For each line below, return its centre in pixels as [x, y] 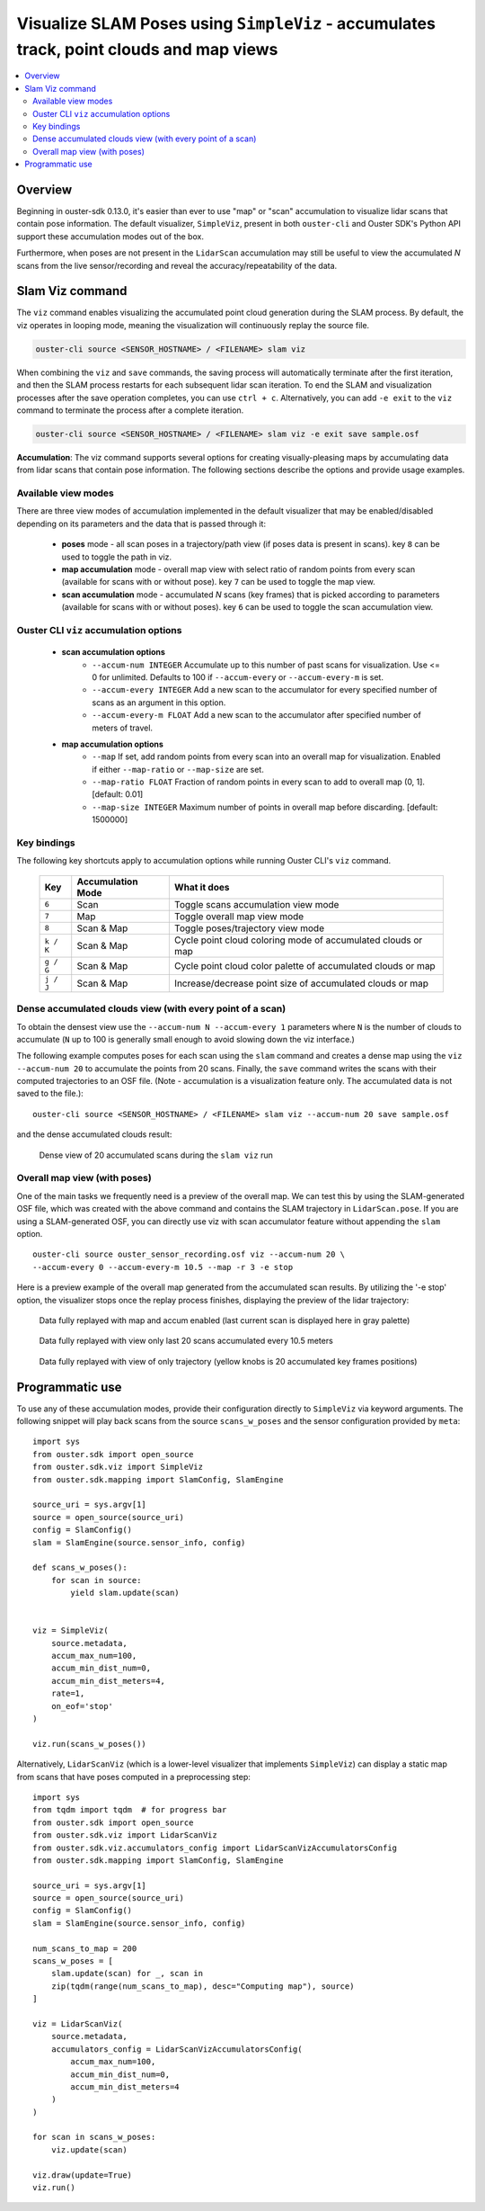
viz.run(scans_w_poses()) [90, 1744]
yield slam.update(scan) [125, 1593]
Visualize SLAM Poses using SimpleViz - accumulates [226, 23]
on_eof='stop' [82, 1706]
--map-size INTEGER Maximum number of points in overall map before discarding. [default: [265, 807]
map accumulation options [112, 744]
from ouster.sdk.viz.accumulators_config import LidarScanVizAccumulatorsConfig [215, 1848]
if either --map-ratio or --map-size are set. [178, 769]
